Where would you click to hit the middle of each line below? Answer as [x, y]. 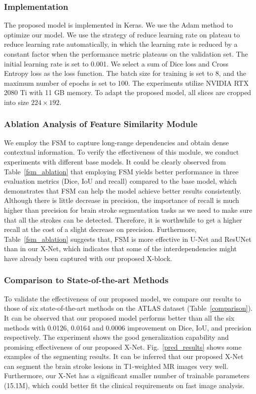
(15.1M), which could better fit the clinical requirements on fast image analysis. [124, 385]
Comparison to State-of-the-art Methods [86, 280]
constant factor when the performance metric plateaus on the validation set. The [126, 54]
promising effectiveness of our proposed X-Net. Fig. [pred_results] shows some [123, 346]
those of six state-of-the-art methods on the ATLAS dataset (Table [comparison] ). [128, 308]
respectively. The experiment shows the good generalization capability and [116, 337]
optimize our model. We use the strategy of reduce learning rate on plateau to [122, 34]
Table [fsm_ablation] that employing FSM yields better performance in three [121, 171]
